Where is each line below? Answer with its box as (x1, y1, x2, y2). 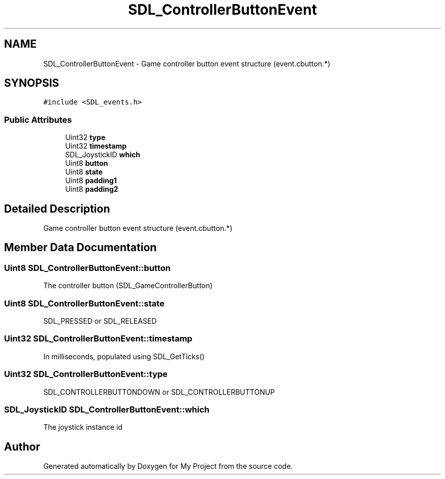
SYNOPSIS (4, 77, 59, 90)
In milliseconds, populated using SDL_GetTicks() (43, 352, 205, 361)
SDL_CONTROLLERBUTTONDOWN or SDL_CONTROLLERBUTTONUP (43, 387, 275, 396)
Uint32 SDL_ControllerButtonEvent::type (4, 369, 168, 380)
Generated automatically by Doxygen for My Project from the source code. (43, 462, 293, 471)
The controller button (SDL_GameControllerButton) (43, 281, 213, 290)
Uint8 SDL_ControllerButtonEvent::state (4, 298, 165, 309)
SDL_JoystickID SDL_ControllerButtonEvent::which (4, 404, 210, 415)
